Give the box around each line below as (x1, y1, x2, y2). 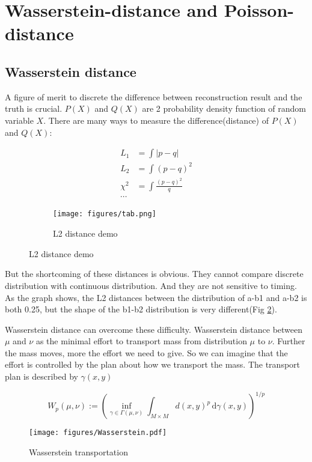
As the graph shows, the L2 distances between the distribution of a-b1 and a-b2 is (5, 291, 307, 303)
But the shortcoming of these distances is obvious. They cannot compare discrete (5, 267, 304, 280)
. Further (272, 335, 305, 347)
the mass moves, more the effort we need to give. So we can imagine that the (5, 346, 288, 359)
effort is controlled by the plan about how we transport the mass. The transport (5, 358, 301, 371)
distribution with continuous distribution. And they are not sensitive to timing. (5, 279, 297, 291)
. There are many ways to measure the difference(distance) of (43, 114, 269, 126)
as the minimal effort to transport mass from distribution (35, 335, 247, 347)
